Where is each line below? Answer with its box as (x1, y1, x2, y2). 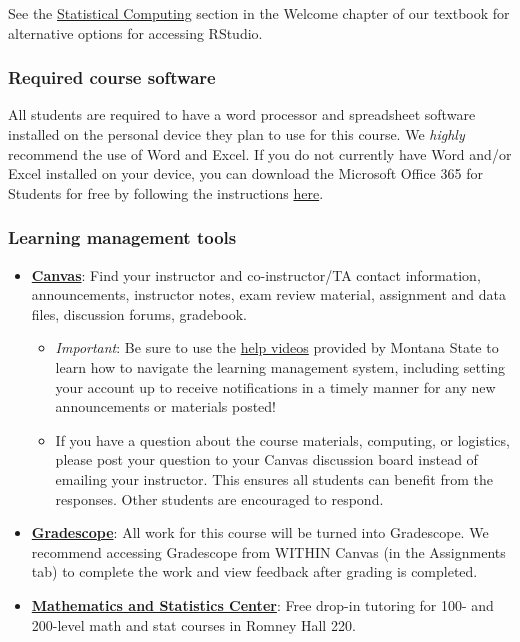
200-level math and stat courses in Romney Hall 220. (31, 614, 356, 635)
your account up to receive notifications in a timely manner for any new (55, 376, 496, 397)
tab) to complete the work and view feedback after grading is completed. (31, 561, 478, 582)
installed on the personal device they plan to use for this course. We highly (8, 124, 465, 144)
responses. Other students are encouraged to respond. (55, 488, 384, 509)
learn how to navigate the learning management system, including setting (55, 356, 506, 377)
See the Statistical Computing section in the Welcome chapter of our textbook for (8, 3, 510, 23)
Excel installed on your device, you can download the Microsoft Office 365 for (8, 163, 483, 184)
